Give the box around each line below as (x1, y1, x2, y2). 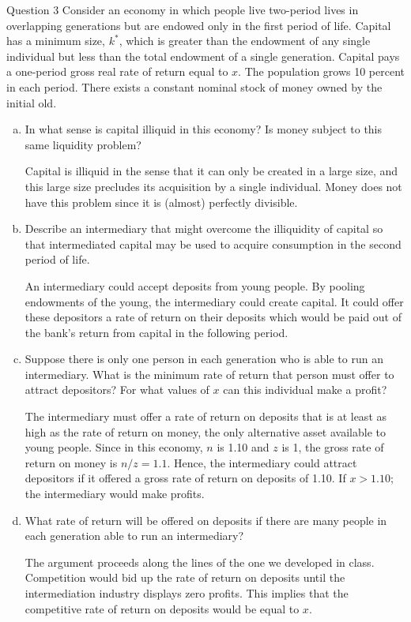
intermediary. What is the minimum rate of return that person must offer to (25, 365, 394, 382)
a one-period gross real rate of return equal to (6, 63, 228, 80)
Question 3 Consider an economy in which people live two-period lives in (6, 2, 359, 17)
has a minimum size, (6, 32, 105, 49)
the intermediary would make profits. (25, 485, 205, 502)
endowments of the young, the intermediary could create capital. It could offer (25, 293, 404, 309)
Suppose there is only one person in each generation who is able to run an (25, 350, 383, 367)
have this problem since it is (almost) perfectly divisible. (25, 193, 298, 210)
